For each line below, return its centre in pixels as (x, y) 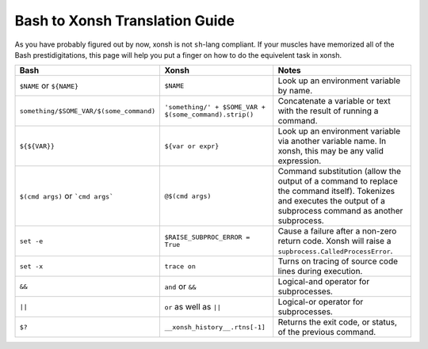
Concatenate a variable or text (334, 101)
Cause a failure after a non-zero (337, 231)
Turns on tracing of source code (338, 261)
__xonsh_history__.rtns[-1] (215, 327)
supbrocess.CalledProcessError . (335, 251)
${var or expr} (192, 146)
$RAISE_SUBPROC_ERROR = (207, 237)
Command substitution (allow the (340, 172)
